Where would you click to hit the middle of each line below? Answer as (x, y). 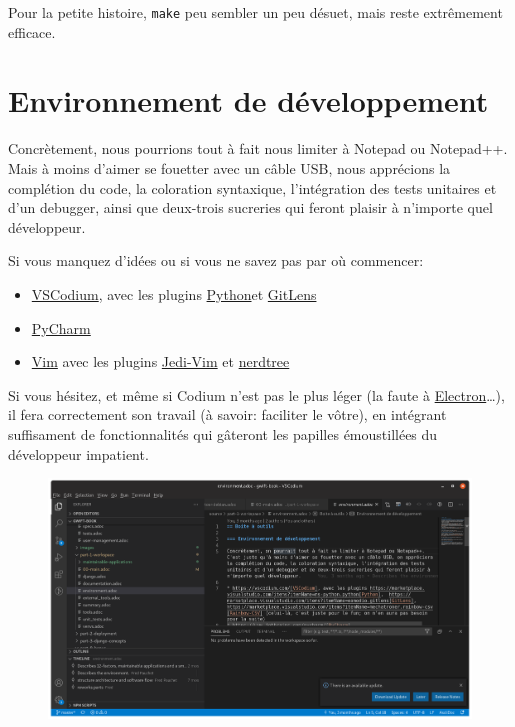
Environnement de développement (248, 100)
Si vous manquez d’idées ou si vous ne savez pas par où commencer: (216, 260)
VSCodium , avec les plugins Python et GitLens (174, 293)
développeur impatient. (78, 453)
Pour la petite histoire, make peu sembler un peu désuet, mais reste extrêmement (255, 12)
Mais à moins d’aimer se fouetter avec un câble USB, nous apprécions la (229, 167)
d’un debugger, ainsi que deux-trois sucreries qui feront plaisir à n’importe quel (250, 207)
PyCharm (61, 327)
